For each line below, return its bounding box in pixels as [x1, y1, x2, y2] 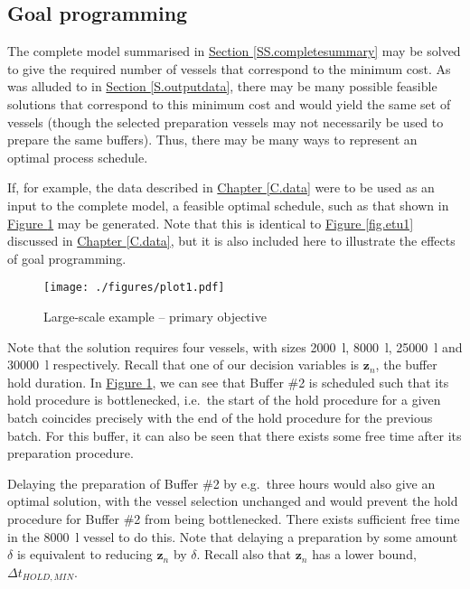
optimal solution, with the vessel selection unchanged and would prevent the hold [7, 491, 458, 510]
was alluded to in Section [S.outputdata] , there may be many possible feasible [7, 77, 437, 96]
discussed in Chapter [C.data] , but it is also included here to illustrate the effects [7, 231, 456, 250]
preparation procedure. [7, 444, 134, 463]
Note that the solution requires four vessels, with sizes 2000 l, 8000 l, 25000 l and [7, 337, 463, 356]
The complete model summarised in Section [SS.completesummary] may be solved [7, 42, 461, 61]
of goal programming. [7, 248, 127, 267]
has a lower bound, [312, 545, 417, 564]
